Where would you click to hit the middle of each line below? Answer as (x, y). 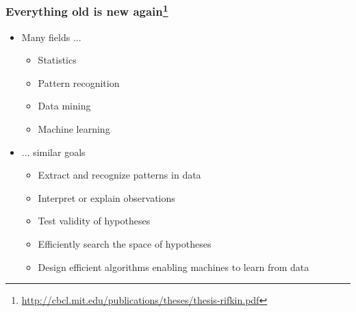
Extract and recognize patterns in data (119, 175)
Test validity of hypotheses (94, 221)
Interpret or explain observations (106, 197)
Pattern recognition (79, 82)
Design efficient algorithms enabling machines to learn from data (174, 266)
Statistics (57, 60)
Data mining (64, 106)
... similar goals (53, 152)
